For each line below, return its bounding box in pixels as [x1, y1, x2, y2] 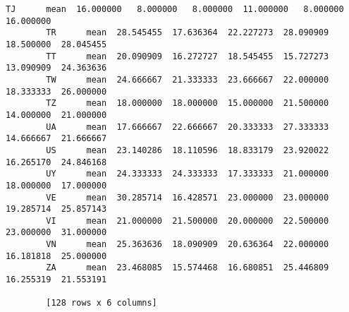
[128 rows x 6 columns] [46, 298, 157, 308]
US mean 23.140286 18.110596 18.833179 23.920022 [46, 145, 329, 155]
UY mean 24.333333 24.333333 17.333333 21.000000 [46, 169, 329, 179]
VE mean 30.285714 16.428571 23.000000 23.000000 [46, 192, 329, 203]
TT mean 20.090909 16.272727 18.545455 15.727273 [46, 51, 329, 61]
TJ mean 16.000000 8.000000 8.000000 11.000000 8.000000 [6, 4, 344, 14]
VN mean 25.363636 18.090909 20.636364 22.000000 [46, 239, 329, 250]
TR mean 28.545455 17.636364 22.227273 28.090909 [46, 28, 329, 38]
